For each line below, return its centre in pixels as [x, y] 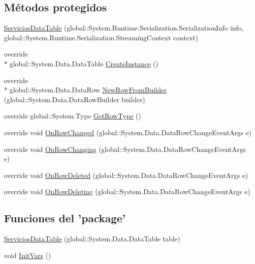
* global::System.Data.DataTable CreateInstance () [81, 63]
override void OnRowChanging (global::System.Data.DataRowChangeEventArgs [125, 149]
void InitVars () [28, 255]
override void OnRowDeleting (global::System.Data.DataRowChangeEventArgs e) [127, 191]
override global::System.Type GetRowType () [73, 116]
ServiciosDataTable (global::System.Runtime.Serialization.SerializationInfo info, [124, 28]
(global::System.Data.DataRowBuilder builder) [75, 99]
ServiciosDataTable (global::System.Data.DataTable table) [92, 239]
